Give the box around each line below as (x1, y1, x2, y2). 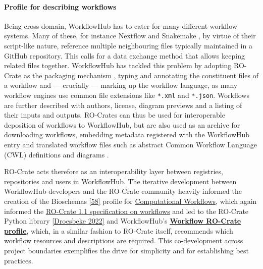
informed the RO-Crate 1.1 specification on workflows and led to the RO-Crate (4, 205, 249, 216)
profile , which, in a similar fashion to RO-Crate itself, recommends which (4, 225, 233, 236)
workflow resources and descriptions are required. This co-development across (4, 235, 243, 246)
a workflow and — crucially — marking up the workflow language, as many (4, 80, 238, 90)
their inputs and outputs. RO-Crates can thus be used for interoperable (4, 110, 225, 120)
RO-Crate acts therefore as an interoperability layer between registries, (4, 166, 223, 177)
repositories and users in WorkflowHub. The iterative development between (4, 176, 237, 186)
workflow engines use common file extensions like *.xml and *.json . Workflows (4, 89, 249, 100)
